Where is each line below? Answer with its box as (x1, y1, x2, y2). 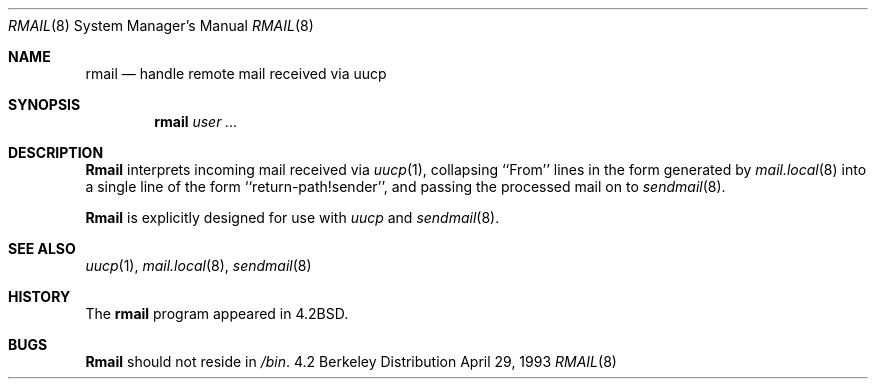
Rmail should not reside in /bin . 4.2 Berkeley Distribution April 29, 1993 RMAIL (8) (85, 353, 617, 370)
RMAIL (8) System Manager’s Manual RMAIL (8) (8, 17, 314, 34)
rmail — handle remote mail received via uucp (85, 65, 387, 82)
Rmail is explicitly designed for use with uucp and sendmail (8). (85, 209, 500, 226)
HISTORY (8, 288, 71, 305)
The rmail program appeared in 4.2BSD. (85, 305, 349, 322)
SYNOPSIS (8, 96, 81, 113)
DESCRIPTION (8, 144, 104, 161)
